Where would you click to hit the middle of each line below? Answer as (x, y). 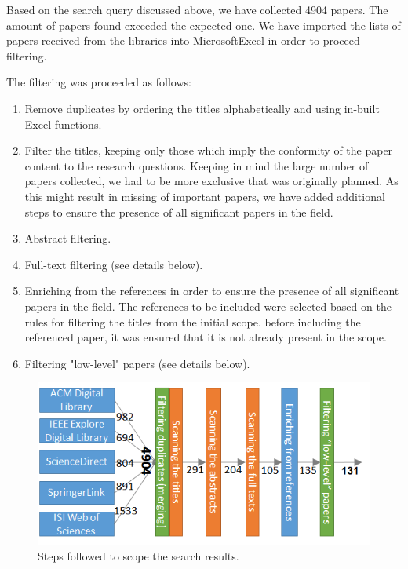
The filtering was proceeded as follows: (99, 82)
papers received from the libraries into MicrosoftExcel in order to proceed (183, 40)
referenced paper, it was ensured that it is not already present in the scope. (206, 337)
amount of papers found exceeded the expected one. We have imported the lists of (204, 25)
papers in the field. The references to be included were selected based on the (208, 306)
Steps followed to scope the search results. (138, 555)
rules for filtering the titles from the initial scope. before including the (193, 321)
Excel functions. (63, 124)
